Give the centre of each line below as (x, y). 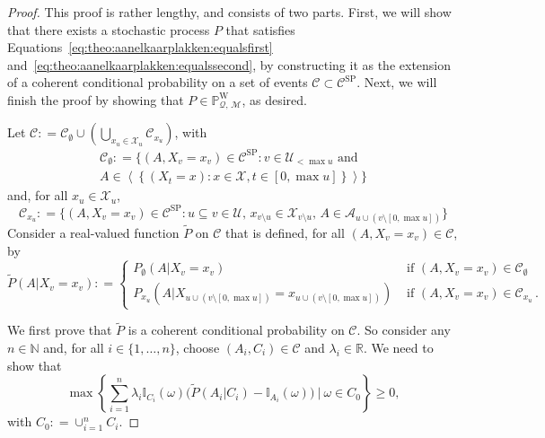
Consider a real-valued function (93, 232)
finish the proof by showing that (96, 99)
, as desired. (274, 99)
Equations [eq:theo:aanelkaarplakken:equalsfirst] (140, 47)
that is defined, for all (285, 232)
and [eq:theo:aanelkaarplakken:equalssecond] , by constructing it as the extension (229, 64)
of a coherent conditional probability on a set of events (158, 82)
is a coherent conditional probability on (236, 330)
